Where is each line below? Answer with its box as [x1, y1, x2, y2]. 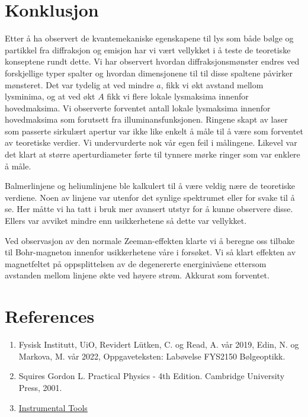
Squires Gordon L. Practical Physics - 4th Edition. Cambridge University [18, 370, 285, 382]
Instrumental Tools [18, 401, 88, 413]
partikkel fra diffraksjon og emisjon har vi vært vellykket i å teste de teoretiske [5, 43, 291, 56]
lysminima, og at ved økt [5, 90, 95, 102]
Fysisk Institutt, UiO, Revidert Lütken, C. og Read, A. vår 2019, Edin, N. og [18, 338, 299, 351]
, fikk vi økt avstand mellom [161, 78, 264, 91]
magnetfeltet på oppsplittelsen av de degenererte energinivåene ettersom [5, 257, 267, 270]
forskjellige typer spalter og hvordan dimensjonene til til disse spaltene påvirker [5, 66, 293, 79]
